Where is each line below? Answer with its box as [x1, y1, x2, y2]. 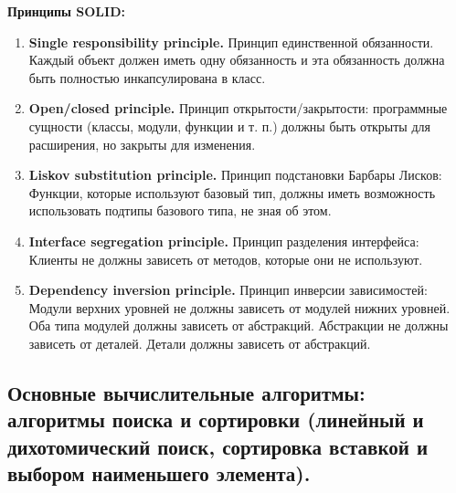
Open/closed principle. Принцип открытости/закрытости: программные [28, 99, 448, 118]
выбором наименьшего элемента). [7, 459, 311, 488]
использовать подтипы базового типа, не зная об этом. [28, 201, 332, 220]
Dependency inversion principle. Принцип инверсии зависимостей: [28, 280, 428, 299]
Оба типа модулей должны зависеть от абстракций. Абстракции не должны [28, 316, 449, 335]
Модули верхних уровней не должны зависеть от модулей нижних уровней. [28, 298, 451, 317]
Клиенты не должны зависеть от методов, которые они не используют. [28, 249, 423, 268]
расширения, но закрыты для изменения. [28, 134, 256, 153]
